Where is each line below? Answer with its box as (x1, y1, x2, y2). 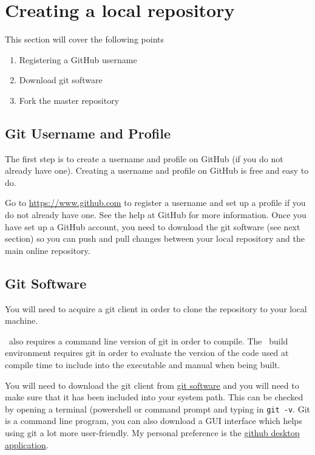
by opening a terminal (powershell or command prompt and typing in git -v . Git (5, 402, 310, 415)
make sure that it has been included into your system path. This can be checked (5, 391, 303, 403)
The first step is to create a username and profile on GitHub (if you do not (5, 152, 283, 165)
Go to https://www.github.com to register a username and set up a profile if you (5, 196, 306, 209)
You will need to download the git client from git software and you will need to (5, 378, 299, 391)
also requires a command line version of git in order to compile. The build (8, 334, 288, 347)
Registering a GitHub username (19, 53, 137, 66)
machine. (5, 314, 38, 327)
